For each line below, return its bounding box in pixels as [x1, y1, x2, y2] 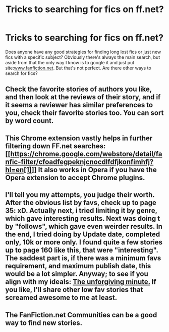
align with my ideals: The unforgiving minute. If [5, 277, 156, 286]
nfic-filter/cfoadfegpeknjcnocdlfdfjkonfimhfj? [5, 157, 154, 166]
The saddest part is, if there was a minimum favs [5, 254, 161, 263]
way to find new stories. [5, 318, 82, 327]
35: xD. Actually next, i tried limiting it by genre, [5, 206, 157, 215]
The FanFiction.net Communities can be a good [5, 310, 157, 319]
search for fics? [5, 70, 38, 76]
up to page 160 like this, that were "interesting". [5, 246, 158, 255]
